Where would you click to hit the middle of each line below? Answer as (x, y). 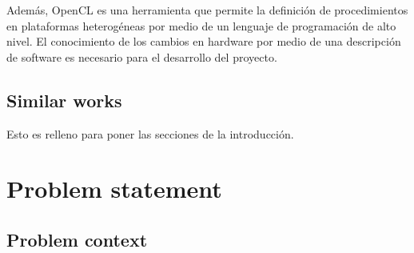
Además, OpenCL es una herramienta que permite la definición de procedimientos (207, 10)
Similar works (64, 100)
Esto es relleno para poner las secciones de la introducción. (150, 133)
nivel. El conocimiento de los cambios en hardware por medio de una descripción (204, 41)
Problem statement (114, 189)
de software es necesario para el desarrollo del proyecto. (142, 56)
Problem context (77, 239)
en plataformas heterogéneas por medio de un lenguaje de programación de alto (201, 25)
